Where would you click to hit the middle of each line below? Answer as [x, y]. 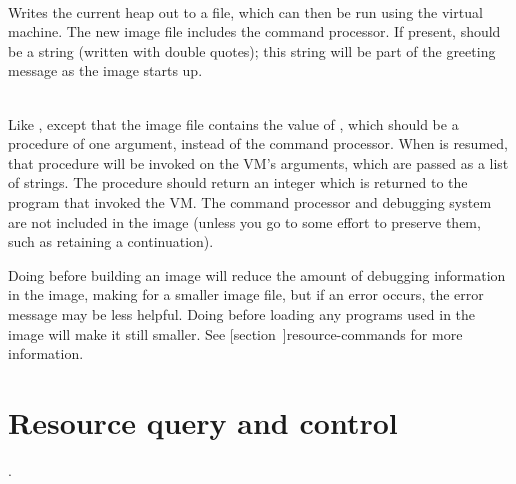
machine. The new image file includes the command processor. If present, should [254, 31]
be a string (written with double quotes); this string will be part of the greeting [252, 50]
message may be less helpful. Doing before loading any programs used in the [242, 313]
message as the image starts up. [105, 70]
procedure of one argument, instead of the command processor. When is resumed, [258, 143]
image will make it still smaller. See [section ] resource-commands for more [235, 333]
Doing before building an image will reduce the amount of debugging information [257, 274]
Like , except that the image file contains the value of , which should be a [233, 123]
